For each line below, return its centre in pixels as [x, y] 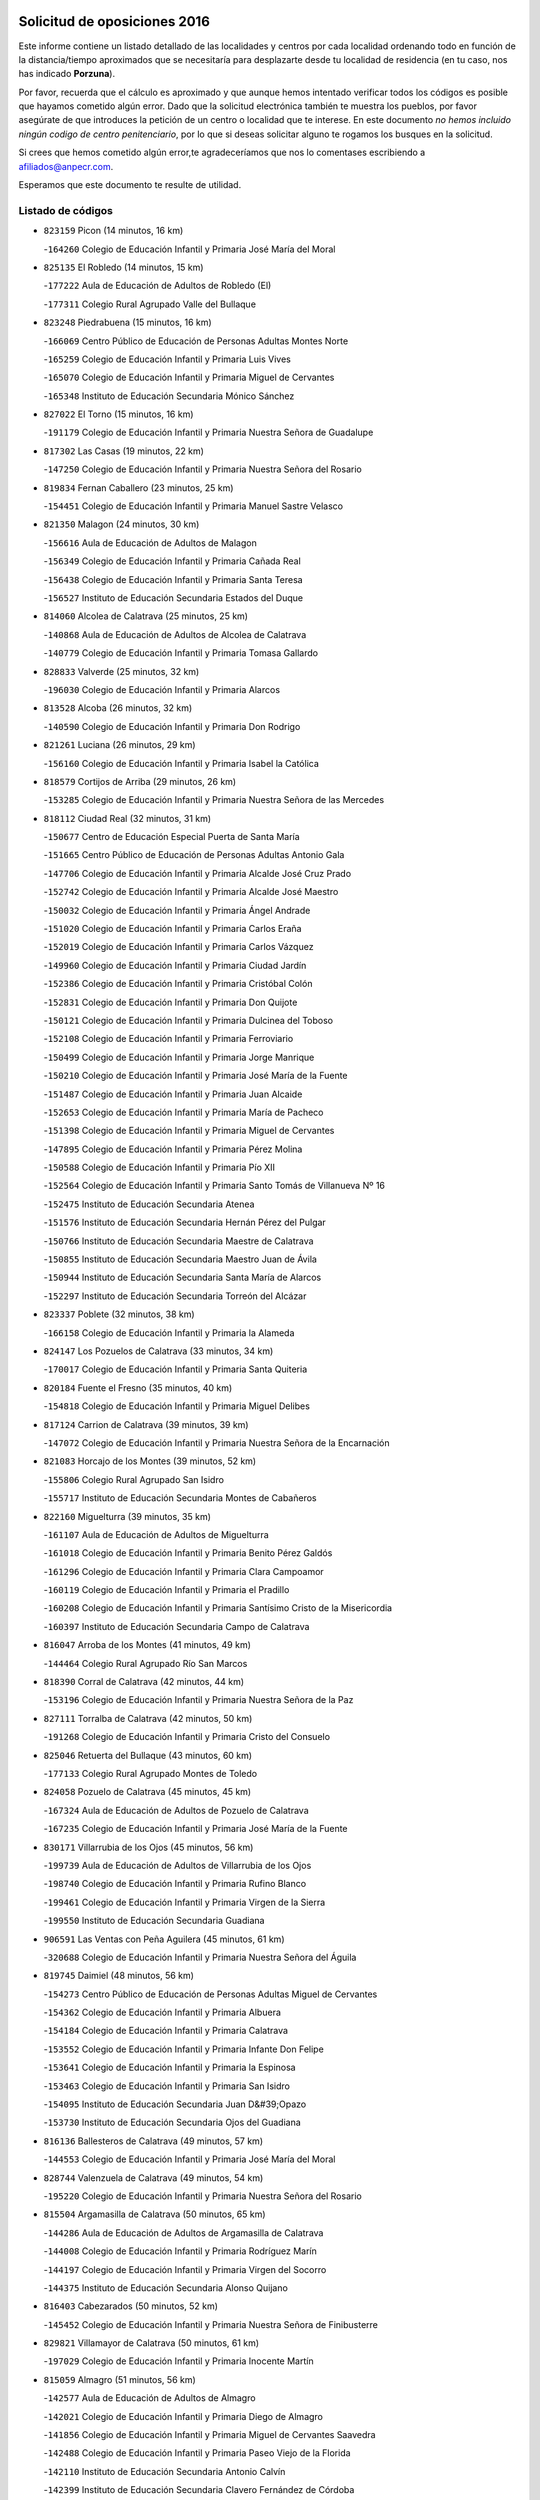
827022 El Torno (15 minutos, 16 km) [118, 414]
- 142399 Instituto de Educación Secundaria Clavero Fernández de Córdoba [199, 2490]
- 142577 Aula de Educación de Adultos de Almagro [149, 2398]
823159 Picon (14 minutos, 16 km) [113, 231]
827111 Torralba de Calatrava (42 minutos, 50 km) [148, 1718]
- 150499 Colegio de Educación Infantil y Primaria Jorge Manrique [179, 1057]
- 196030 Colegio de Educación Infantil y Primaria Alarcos [161, 689]
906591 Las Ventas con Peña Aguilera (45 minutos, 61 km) [164, 1939]
